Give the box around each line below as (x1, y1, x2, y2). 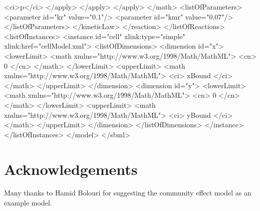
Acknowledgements (4, 158, 138, 179)
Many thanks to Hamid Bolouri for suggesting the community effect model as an (4, 187, 251, 198)
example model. (4, 197, 52, 208)
